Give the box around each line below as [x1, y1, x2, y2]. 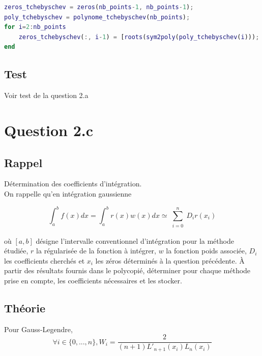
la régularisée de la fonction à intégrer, [36, 245, 156, 256]
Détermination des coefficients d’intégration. [4, 178, 142, 189]
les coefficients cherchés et [4, 255, 85, 266]
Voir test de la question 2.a [4, 90, 89, 101]
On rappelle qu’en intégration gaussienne [4, 188, 132, 199]
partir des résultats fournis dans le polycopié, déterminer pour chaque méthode [4, 265, 251, 276]
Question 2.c [4, 119, 94, 140]
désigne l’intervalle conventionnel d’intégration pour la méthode [36, 235, 234, 246]
